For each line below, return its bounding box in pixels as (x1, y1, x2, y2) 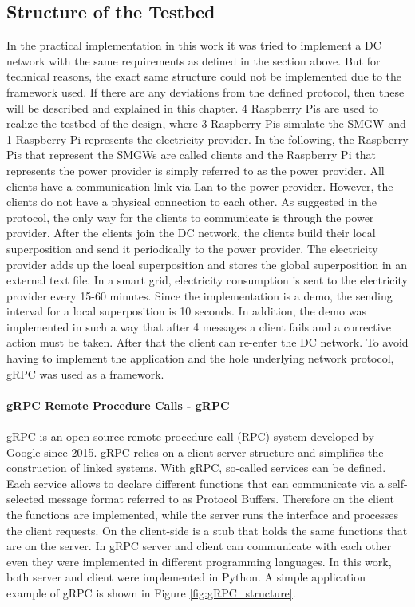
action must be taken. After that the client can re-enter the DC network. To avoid (6, 334, 409, 351)
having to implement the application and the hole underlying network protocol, (6, 350, 394, 367)
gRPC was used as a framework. (6, 365, 164, 382)
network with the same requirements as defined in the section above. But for (6, 52, 381, 69)
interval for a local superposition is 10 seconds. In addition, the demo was (6, 303, 366, 319)
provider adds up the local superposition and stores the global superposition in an (6, 256, 408, 272)
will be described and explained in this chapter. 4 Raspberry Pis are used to (6, 99, 379, 116)
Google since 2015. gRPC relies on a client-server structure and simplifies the (6, 443, 384, 460)
